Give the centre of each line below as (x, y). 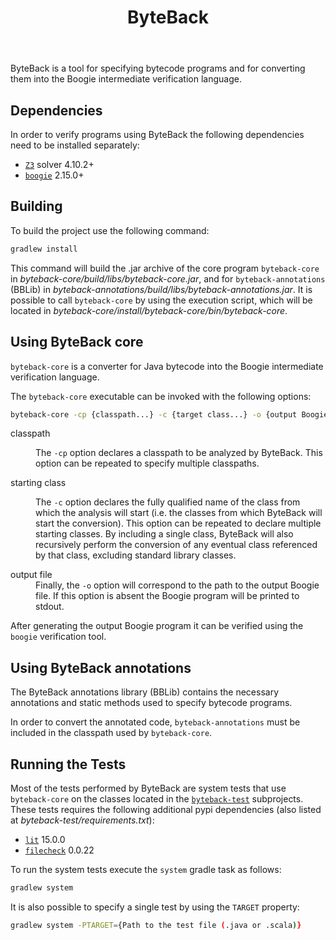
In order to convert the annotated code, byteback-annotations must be (155, 722)
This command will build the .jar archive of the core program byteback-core (165, 268)
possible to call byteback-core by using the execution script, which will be (161, 300)
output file (31, 575)
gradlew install (44, 249)
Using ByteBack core (77, 342)
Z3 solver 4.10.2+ (59, 164)
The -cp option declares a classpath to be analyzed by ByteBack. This (179, 453)
